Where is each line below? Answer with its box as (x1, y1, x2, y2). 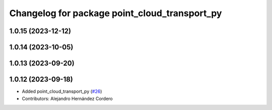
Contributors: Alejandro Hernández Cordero (22, 95, 113, 101)
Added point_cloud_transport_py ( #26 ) (22, 88, 102, 94)
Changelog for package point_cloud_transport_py (9, 8, 222, 19)
